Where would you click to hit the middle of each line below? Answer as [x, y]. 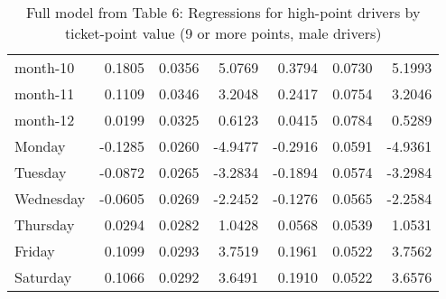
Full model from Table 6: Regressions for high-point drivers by [223, 12]
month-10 [45, 67]
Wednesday [50, 198]
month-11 [45, 93]
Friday [35, 251]
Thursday [45, 224]
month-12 [45, 120]
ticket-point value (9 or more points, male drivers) [223, 33]
